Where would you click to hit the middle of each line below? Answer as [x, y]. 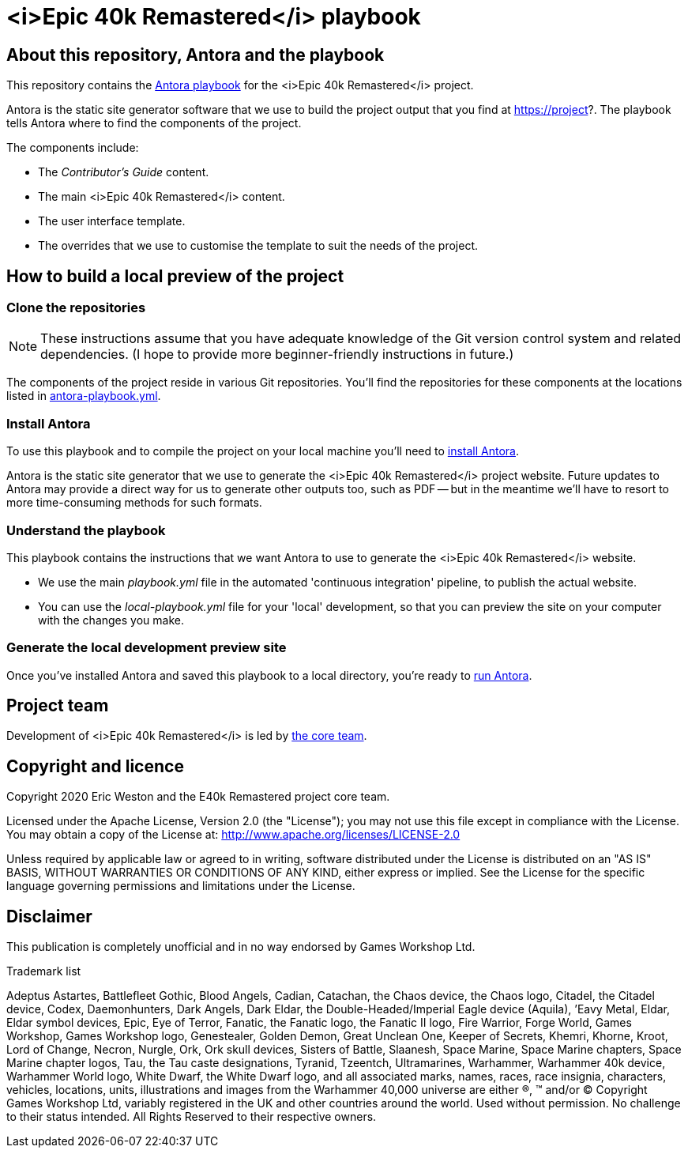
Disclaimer [49, 916]
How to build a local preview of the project [175, 276]
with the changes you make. [111, 620]
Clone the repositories [76, 308]
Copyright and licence [95, 766]
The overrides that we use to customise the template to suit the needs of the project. [258, 246]
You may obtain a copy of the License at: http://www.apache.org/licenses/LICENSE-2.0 [233, 835]
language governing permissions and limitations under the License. [181, 886]
